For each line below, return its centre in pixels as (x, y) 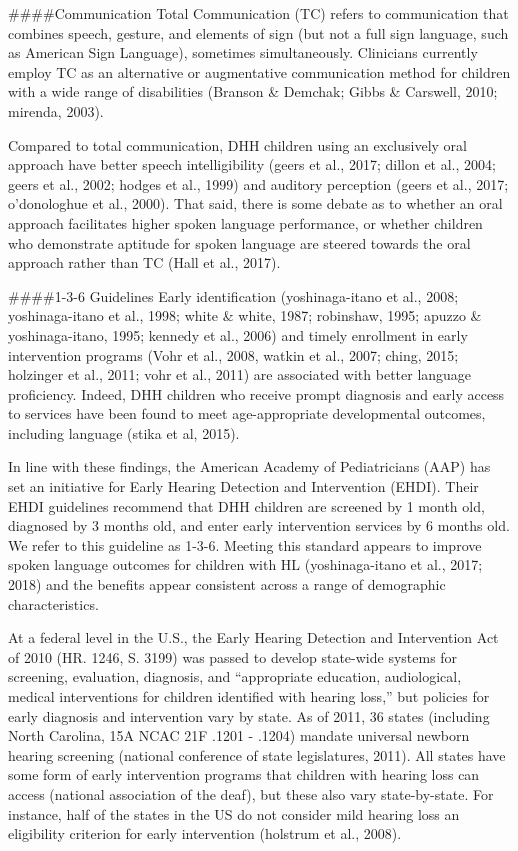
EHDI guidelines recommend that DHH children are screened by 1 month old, (246, 505)
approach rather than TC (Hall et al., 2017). (144, 262)
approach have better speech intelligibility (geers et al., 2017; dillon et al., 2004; (252, 164)
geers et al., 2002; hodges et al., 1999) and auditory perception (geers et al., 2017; (258, 183)
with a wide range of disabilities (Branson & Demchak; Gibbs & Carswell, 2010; (253, 91)
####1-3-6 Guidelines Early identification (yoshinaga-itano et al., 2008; (233, 295)
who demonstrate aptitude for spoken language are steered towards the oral (239, 242)
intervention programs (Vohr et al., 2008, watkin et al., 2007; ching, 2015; (233, 354)
